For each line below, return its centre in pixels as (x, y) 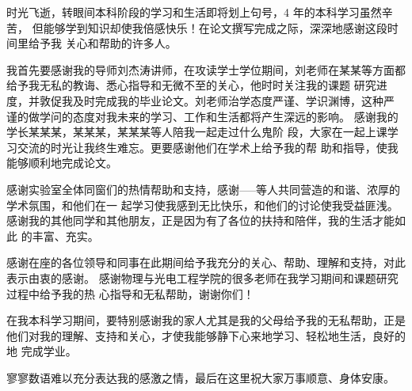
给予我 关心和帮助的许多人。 (102, 43)
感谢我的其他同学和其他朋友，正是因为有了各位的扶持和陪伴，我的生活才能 (200, 220)
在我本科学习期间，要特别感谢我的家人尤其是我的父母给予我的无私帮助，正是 (206, 320)
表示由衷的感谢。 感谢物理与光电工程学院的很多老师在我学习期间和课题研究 (202, 277)
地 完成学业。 (42, 351)
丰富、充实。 (65, 235)
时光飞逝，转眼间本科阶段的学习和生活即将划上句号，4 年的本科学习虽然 (194, 12)
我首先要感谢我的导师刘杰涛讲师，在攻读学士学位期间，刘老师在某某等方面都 (206, 69)
